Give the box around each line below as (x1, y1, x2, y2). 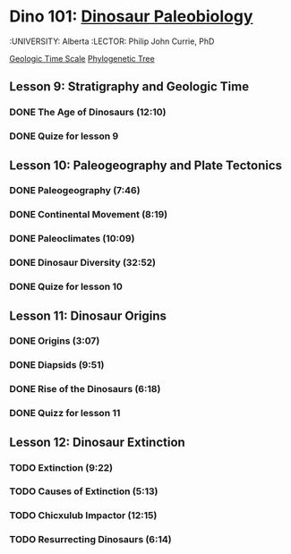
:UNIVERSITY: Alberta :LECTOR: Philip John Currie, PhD (9, 36, 215, 47)
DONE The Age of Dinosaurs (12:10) (9, 106, 167, 118)
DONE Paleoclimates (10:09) (9, 233, 135, 245)
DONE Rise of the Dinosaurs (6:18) (9, 383, 161, 396)
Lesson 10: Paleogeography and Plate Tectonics (9, 158, 283, 173)
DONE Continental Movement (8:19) (9, 209, 168, 221)
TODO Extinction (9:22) (9, 461, 114, 473)
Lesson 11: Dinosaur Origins (9, 308, 167, 323)
